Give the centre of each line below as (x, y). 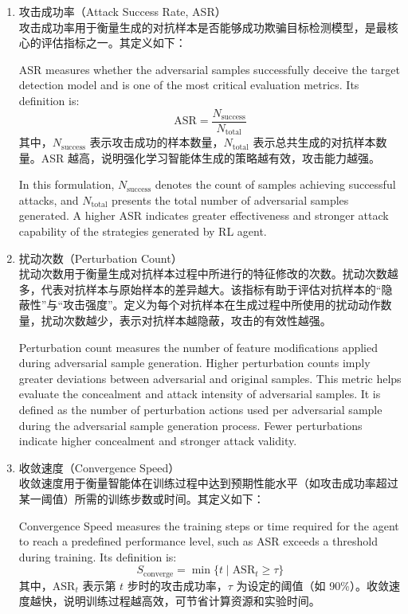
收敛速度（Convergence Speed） (99, 467)
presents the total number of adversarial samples (230, 199)
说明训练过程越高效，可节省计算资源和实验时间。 (192, 601)
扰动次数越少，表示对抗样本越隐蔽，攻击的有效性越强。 (186, 321)
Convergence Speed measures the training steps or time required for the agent (209, 525)
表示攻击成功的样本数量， (157, 142)
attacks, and (49, 199)
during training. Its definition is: (98, 556)
